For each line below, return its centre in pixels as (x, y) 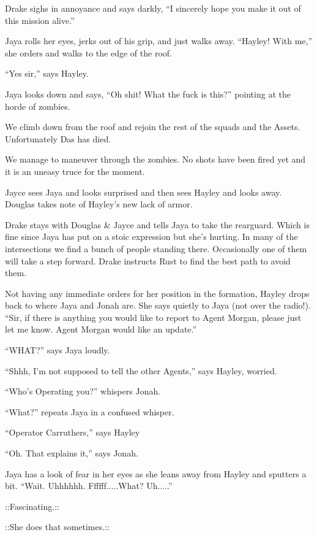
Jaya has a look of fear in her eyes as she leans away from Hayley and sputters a (156, 473)
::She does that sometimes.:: (57, 527)
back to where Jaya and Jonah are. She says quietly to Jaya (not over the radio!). (158, 305)
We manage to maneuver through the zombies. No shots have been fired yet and (155, 159)
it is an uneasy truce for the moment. (75, 171)
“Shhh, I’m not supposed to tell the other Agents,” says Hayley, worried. (141, 370)
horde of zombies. (38, 106)
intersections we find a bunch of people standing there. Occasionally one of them (156, 248)
